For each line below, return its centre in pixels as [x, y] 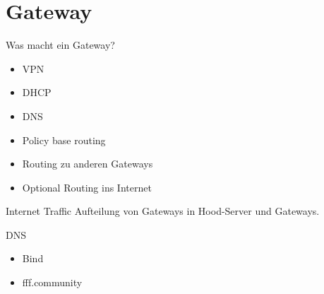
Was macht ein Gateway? [60, 45]
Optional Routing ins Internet [87, 187]
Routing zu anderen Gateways [88, 164]
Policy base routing [64, 140]
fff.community [52, 282]
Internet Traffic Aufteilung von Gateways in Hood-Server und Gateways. [163, 211]
